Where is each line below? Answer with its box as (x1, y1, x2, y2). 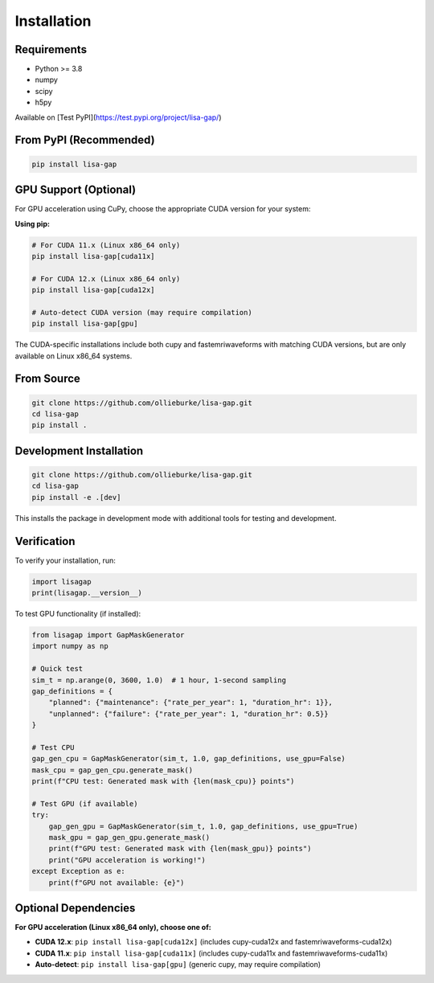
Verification (14, 535, 76, 548)
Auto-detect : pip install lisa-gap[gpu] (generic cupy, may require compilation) (35, 960, 321, 969)
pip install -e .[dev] (31, 493, 121, 502)
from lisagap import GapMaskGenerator (31, 631, 185, 639)
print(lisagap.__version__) (31, 588, 142, 598)
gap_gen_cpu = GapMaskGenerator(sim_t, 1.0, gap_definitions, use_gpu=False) (31, 754, 346, 764)
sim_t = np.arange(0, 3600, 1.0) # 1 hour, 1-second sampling (31, 675, 287, 685)
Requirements (14, 43, 88, 56)
